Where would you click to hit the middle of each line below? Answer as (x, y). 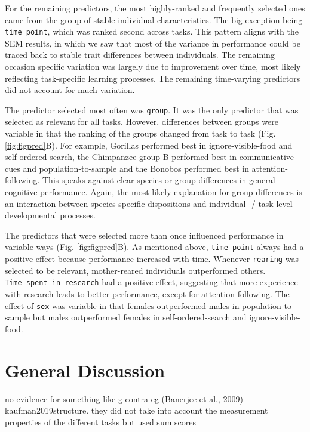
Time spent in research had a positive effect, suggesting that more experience (151, 282)
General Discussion (85, 370)
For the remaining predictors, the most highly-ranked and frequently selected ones (155, 8)
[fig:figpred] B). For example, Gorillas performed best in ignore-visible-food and (149, 145)
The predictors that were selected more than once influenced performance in (144, 235)
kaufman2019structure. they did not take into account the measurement (136, 410)
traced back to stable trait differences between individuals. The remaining (140, 55)
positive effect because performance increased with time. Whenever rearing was (152, 259)
